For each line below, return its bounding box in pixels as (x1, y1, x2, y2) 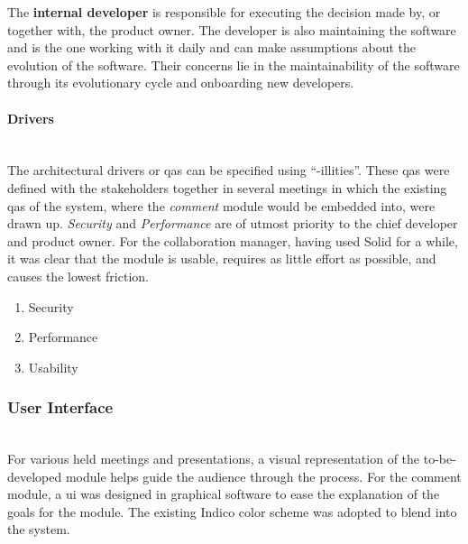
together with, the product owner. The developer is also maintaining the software (7, 20, 456, 39)
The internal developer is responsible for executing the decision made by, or (7, 3, 441, 21)
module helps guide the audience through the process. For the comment (65, 466, 462, 485)
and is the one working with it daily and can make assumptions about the (7, 38, 417, 57)
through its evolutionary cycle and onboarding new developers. (7, 73, 354, 92)
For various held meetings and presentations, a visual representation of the (7, 449, 420, 468)
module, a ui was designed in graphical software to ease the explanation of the (7, 484, 440, 503)
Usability (28, 357, 78, 376)
